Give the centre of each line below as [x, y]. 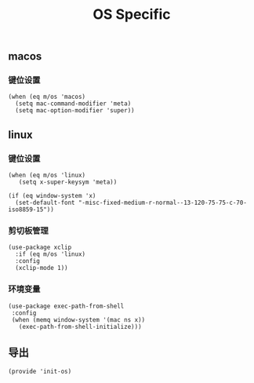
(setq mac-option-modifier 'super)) [75, 111]
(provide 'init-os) [40, 371]
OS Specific [132, 15]
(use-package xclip [40, 248]
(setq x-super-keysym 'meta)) [68, 182]
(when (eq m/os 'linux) [47, 175]
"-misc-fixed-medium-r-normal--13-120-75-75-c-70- [162, 203]
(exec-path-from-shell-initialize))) [80, 326]
